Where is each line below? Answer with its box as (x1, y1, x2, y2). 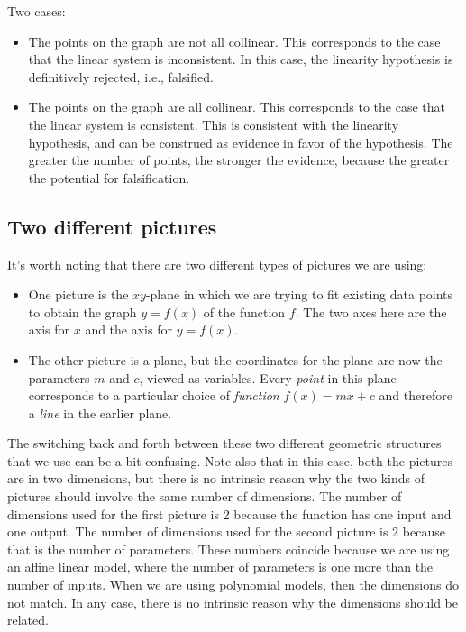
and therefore (379, 386, 452, 405)
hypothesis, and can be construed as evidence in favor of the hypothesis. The (28, 133, 453, 151)
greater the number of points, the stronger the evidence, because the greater (28, 151, 450, 169)
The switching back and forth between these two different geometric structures (7, 434, 442, 453)
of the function (203, 302, 286, 321)
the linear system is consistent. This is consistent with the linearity (28, 114, 399, 133)
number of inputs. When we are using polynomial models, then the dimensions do (7, 575, 459, 594)
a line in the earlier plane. (28, 403, 172, 422)
